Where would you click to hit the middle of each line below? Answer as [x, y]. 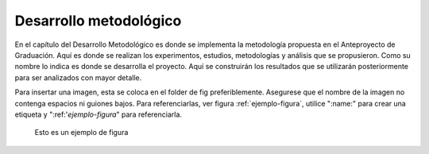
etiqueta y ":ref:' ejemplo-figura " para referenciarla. [99, 114]
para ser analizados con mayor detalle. [78, 77]
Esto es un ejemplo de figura [81, 133]
